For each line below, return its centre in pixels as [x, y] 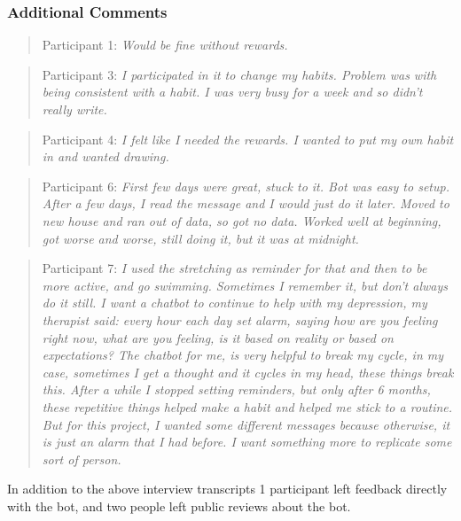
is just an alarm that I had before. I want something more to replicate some [247, 442]
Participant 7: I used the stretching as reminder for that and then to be [234, 268]
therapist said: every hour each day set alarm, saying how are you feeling [240, 319]
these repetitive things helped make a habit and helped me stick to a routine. [247, 406]
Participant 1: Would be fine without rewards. [165, 45]
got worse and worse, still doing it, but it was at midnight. [200, 238]
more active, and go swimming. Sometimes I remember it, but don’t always [245, 285]
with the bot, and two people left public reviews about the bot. [179, 505]
